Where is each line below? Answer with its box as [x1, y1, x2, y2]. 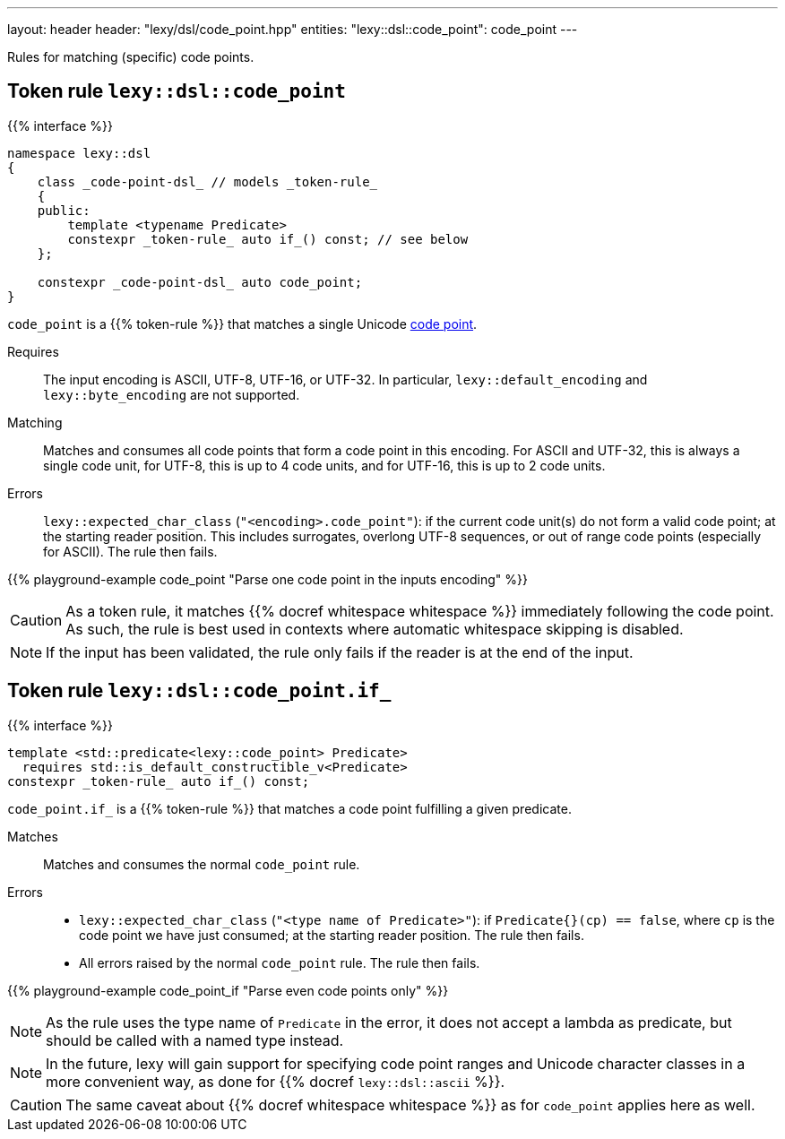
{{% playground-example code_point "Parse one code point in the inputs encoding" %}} [7, 571, 528, 587]
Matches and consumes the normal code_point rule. [43, 856, 360, 872]
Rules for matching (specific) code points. [7, 49, 254, 65]
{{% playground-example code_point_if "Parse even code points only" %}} [7, 982, 449, 998]
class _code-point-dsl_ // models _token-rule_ [37, 174, 378, 189]
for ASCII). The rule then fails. [43, 543, 218, 559]
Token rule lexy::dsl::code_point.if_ [7, 679, 392, 703]
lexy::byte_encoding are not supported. [43, 386, 300, 402]
